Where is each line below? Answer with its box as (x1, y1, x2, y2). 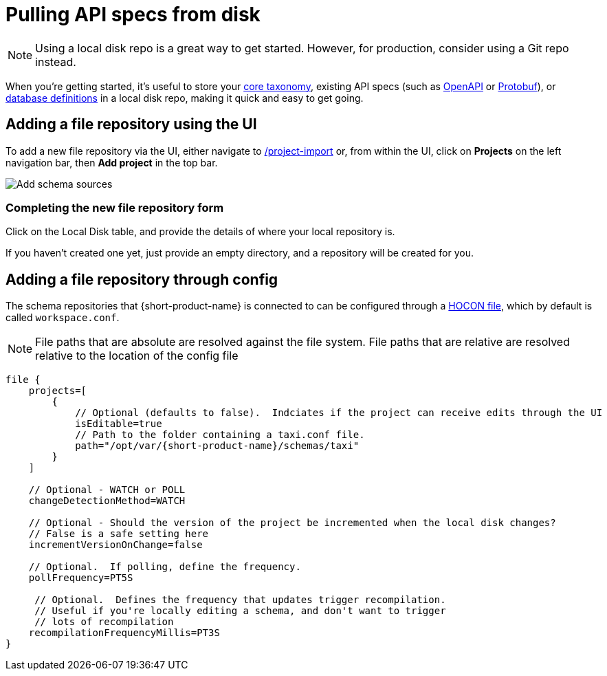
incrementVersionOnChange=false (28, 539, 203, 551)
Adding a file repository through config (5, 270, 278, 288)
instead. (35, 54, 76, 69)
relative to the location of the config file (35, 349, 239, 363)
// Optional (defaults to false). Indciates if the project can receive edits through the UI (75, 407, 603, 419)
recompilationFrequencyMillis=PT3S (28, 627, 220, 639)
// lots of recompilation (34, 616, 174, 628)
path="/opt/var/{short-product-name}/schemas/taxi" (75, 440, 360, 452)
